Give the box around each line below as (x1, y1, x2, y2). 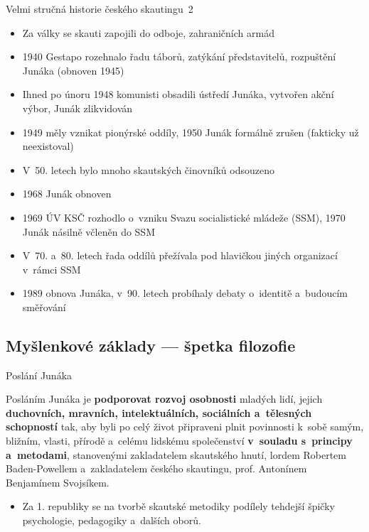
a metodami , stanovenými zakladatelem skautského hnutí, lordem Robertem (6, 447, 346, 462)
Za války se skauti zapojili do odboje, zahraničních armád (22, 25, 274, 40)
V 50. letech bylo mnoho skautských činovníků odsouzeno (22, 162, 274, 177)
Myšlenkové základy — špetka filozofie (6, 334, 296, 356)
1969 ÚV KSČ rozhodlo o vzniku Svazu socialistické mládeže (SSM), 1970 (22, 210, 346, 224)
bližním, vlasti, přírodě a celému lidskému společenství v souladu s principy (6, 433, 353, 448)
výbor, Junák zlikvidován (22, 100, 133, 115)
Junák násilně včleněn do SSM (22, 224, 155, 239)
